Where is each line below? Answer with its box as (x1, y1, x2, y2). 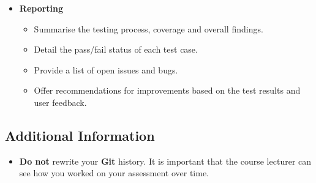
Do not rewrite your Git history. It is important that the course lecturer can (19, 154, 312, 167)
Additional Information (5, 125, 155, 144)
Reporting (19, 2, 64, 14)
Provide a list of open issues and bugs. (34, 63, 178, 76)
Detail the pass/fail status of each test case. (34, 43, 198, 56)
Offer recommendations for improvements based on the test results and (34, 84, 301, 97)
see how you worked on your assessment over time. (19, 166, 209, 179)
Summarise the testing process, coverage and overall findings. (34, 22, 263, 35)
